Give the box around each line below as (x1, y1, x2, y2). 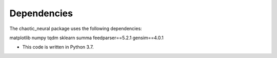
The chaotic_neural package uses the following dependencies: (9, 25, 142, 32)
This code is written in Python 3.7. (22, 44, 94, 50)
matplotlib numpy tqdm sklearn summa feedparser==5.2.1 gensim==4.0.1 (9, 35, 164, 41)
